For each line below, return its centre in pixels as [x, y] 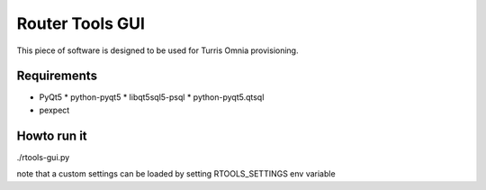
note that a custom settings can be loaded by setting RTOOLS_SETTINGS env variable [176, 174]
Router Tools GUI [81, 23]
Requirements [57, 76]
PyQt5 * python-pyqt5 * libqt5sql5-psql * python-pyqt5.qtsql [152, 97]
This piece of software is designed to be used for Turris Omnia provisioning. [157, 50]
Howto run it [52, 136]
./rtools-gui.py [43, 157]
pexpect [54, 110]
